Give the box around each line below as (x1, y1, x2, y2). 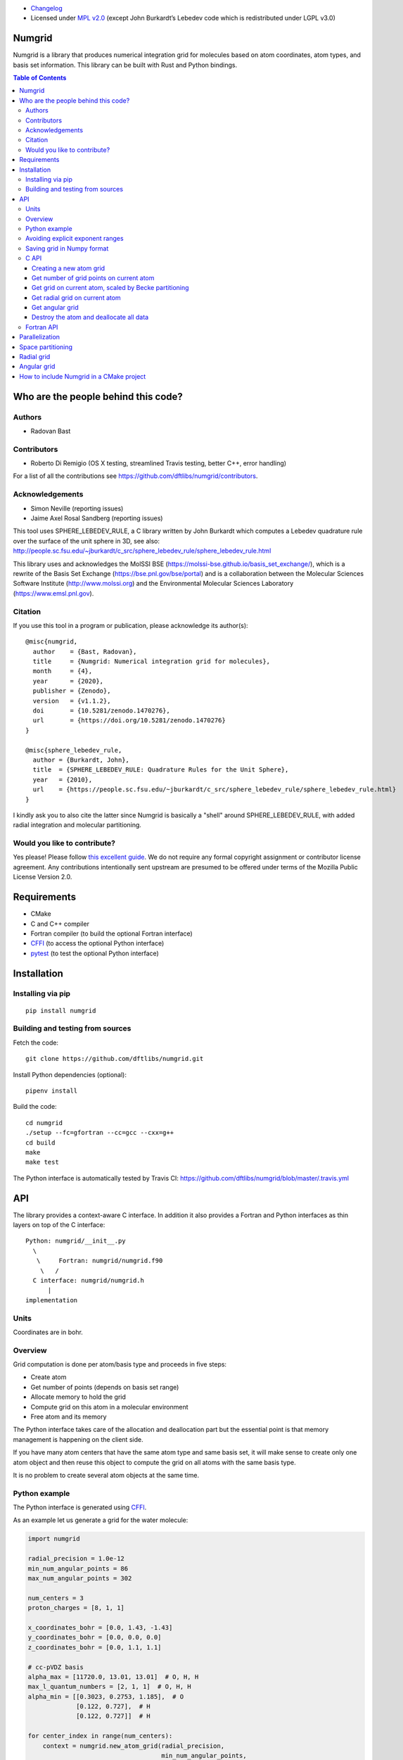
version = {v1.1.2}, (32, 697, 111, 705)
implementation (25, 1296, 78, 1304)
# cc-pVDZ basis (27, 1663, 84, 1671)
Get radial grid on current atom (32, 293, 121, 302)
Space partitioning (19, 342, 73, 351)
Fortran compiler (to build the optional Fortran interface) (30, 929, 193, 938)
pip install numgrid (25, 1007, 96, 1014)
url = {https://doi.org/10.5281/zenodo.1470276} (32, 717, 226, 724)
